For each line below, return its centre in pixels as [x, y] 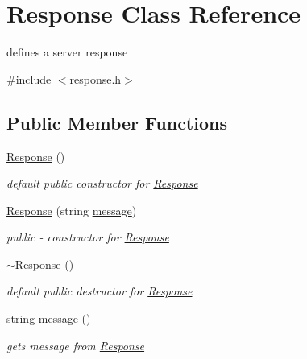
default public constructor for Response [102, 183]
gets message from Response [76, 345]
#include [29, 78]
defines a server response [67, 52]
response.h [95, 78]
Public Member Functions [117, 122]
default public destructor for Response [100, 291]
